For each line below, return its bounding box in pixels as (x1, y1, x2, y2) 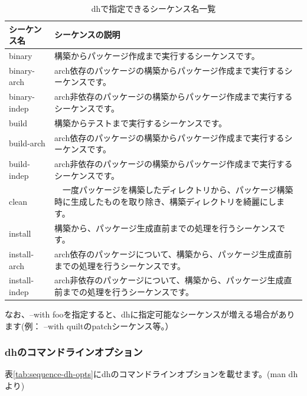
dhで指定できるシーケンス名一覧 (91, 2, 216, 14)
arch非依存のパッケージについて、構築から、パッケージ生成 (54, 274, 284, 286)
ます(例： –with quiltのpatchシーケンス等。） (5, 319, 174, 332)
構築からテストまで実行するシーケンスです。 (54, 116, 227, 129)
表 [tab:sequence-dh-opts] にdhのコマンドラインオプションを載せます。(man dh (5, 368, 298, 380)
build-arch (9, 137, 45, 149)
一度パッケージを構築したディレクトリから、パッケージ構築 (63, 184, 293, 196)
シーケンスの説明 (54, 28, 120, 41)
